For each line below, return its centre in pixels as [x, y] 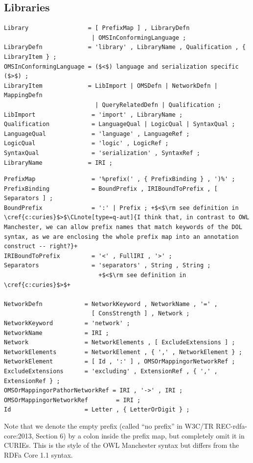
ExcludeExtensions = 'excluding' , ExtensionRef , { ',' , [111, 371]
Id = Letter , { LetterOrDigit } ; [97, 410]
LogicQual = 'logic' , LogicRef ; [86, 143]
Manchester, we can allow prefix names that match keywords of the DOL [123, 227]
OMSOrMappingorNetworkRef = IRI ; [72, 400]
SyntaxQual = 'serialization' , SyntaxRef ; [102, 153]
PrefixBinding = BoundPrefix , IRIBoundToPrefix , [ [111, 189]
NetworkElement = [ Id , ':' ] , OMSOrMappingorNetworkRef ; [120, 362]
